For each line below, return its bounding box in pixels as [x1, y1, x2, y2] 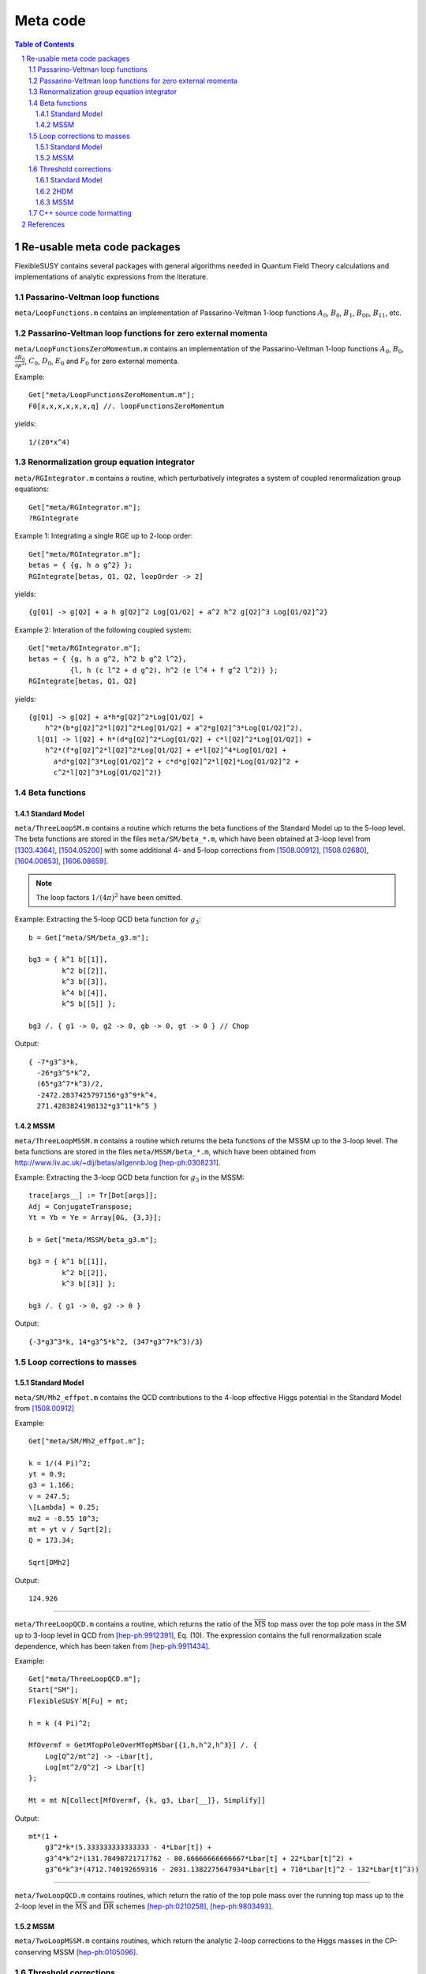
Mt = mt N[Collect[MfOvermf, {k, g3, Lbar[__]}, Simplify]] [28, 1796, 266, 1805]
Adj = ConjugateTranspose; [28, 1202, 133, 1211]
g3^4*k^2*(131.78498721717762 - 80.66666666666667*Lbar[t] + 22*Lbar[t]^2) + [44, 1854, 353, 1863]
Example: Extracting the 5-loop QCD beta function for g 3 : [14, 914, 201, 926]
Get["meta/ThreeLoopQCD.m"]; [28, 1674, 141, 1683]
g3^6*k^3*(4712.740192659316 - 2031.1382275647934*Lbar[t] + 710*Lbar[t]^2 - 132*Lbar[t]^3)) [44, 1865, 420, 1875]
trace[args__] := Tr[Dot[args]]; [28, 1191, 158, 1200]
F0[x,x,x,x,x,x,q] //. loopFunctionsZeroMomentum [28, 401, 225, 411]
